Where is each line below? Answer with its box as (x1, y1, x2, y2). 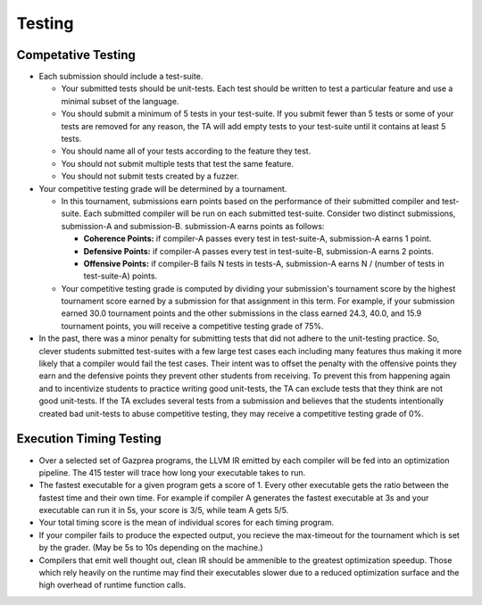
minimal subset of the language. (61, 95, 179, 106)
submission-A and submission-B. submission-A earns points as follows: (61, 220, 325, 231)
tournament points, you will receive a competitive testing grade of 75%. (61, 320, 324, 331)
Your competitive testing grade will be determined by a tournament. (38, 183, 287, 194)
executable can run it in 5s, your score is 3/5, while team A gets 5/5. (38, 505, 289, 516)
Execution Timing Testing (16, 431, 162, 446)
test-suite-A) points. (83, 270, 158, 281)
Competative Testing (16, 47, 136, 62)
